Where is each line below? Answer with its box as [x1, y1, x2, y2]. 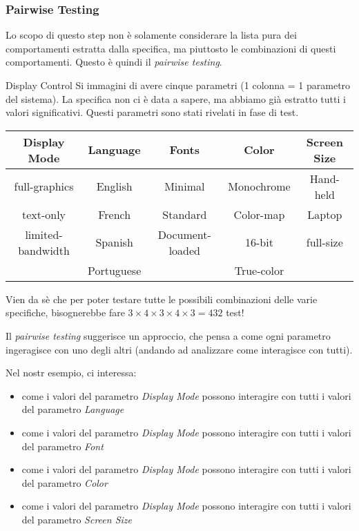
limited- [25, 226, 63, 242]
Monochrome [228, 178, 291, 195]
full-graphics [14, 178, 74, 195]
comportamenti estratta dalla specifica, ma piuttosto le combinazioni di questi [6, 41, 336, 55]
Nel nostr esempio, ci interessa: [6, 365, 137, 380]
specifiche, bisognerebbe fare [6, 305, 125, 320]
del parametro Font [21, 438, 104, 453]
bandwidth [18, 242, 70, 258]
